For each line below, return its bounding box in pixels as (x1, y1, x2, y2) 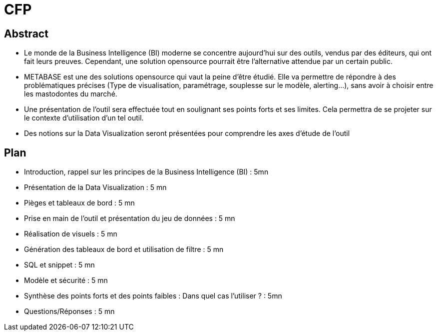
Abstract (4, 27, 48, 40)
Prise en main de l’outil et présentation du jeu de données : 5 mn (24, 214, 235, 223)
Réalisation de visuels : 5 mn (24, 229, 117, 238)
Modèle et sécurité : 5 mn (24, 276, 108, 285)
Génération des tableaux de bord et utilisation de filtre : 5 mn (24, 245, 224, 254)
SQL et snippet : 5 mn (24, 260, 95, 269)
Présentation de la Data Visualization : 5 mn (24, 183, 167, 192)
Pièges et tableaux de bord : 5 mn (24, 198, 135, 207)
